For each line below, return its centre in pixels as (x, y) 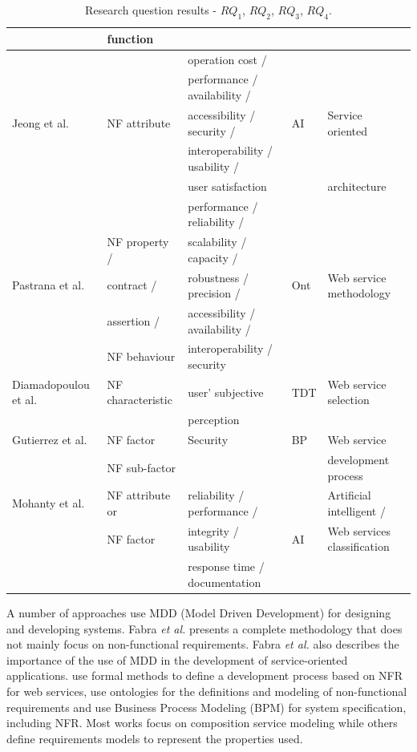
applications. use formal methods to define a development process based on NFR (205, 675)
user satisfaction (227, 186)
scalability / (217, 242)
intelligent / (356, 510)
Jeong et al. (40, 122)
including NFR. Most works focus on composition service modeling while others (202, 723)
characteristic (140, 400)
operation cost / (227, 59)
